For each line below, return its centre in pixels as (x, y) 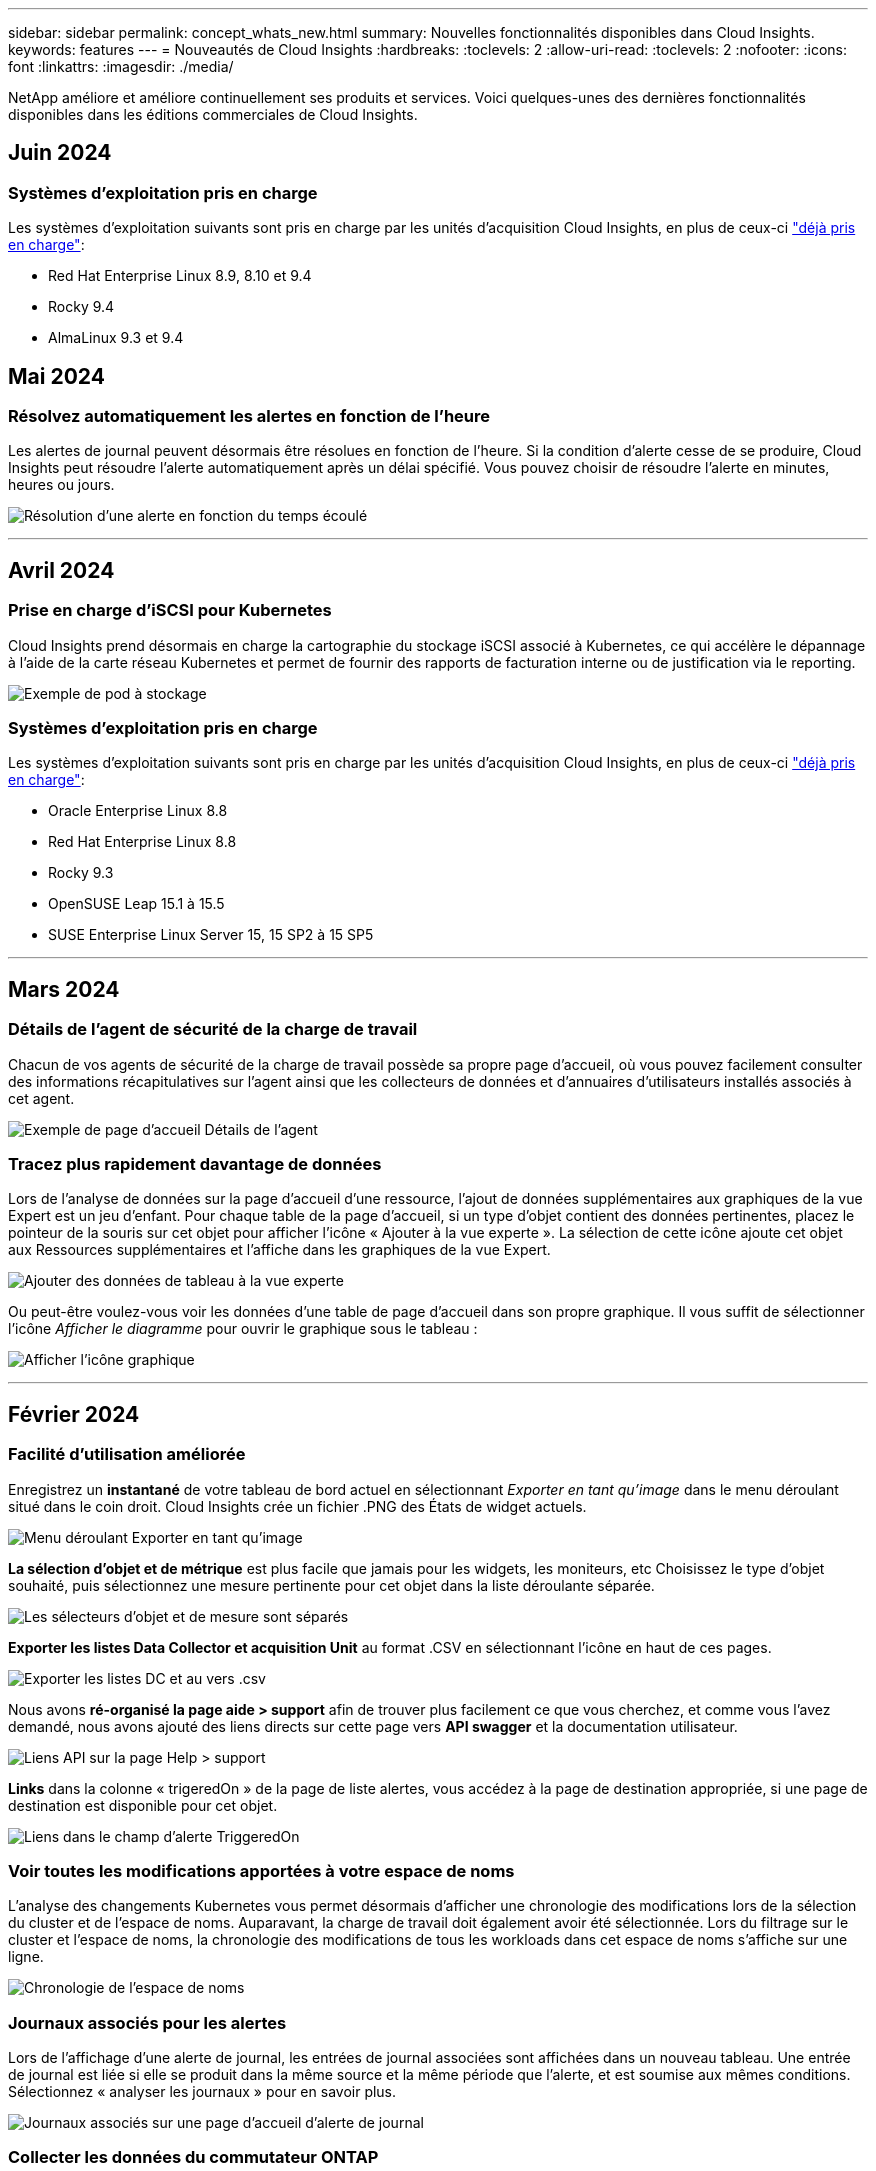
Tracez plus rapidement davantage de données (195, 1164)
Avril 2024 (61, 570)
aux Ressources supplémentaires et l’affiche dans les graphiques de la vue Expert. (279, 1250)
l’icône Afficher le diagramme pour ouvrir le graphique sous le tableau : (243, 1329)
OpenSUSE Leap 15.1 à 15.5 (136, 904)
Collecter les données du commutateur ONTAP (193, 2157)
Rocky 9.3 (81, 873)
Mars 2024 (64, 989)
